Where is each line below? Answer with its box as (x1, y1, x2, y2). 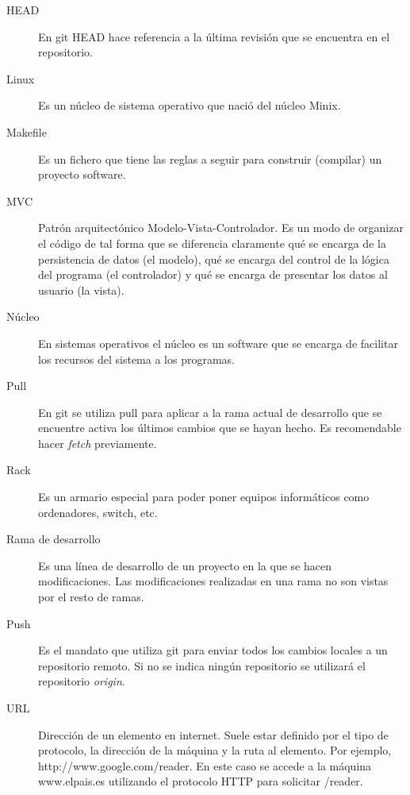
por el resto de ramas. (38, 589, 144, 605)
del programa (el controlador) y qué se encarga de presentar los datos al (38, 266, 388, 283)
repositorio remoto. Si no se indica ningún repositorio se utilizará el (38, 657, 366, 673)
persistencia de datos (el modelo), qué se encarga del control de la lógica (38, 250, 389, 267)
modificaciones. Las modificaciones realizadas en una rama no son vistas (38, 573, 389, 589)
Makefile (6, 123, 47, 140)
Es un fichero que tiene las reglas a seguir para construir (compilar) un (38, 150, 382, 167)
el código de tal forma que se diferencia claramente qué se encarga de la (38, 234, 386, 251)
